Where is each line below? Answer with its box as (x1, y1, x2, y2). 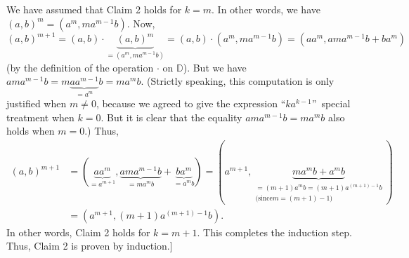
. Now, (126, 15, 155, 30)
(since (255, 194, 273, 202)
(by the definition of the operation (6, 60, 154, 74)
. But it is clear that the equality (100, 109, 242, 124)
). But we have (183, 60, 247, 74)
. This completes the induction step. (197, 224, 352, 239)
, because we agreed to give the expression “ (96, 96, 286, 111)
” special (311, 96, 351, 111)
